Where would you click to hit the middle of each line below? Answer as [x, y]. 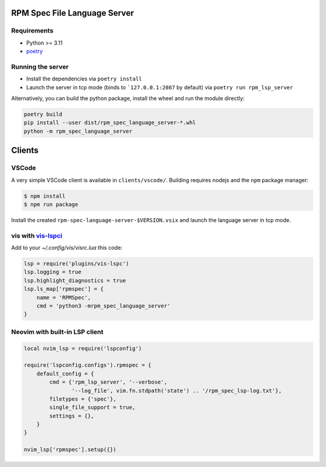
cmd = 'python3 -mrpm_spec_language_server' [104, 306]
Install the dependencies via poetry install [84, 79]
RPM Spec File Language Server [72, 13]
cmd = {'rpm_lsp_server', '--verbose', [108, 382]
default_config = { [66, 373]
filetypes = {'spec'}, [83, 399]
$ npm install [45, 196]
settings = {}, [72, 416]
